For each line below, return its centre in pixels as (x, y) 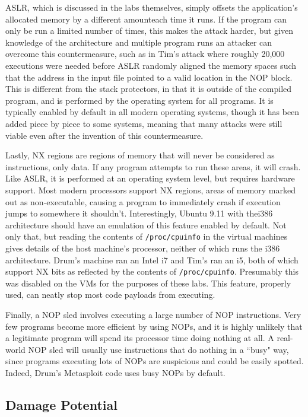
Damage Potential (61, 404)
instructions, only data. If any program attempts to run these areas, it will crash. (153, 166)
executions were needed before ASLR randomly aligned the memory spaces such (151, 65)
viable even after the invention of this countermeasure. (104, 135)
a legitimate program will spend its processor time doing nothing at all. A (140, 338)
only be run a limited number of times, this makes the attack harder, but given (149, 31)
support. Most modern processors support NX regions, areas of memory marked (151, 190)
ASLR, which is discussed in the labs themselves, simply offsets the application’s (152, 7)
